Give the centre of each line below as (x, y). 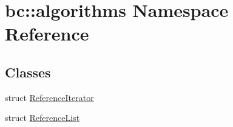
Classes (28, 72)
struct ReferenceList (42, 118)
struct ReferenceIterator (49, 97)
